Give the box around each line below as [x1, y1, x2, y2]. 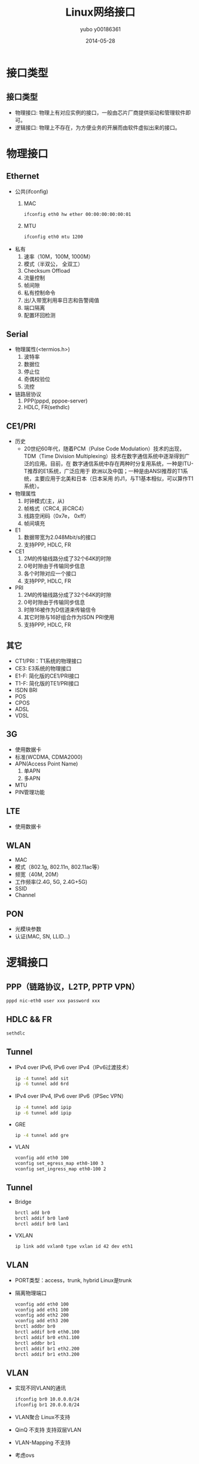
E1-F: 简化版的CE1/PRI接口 [14, 672, 79, 679]
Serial [6, 329, 29, 339]
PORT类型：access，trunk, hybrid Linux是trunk [14, 1276, 132, 1283]
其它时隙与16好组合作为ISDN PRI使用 [23, 614, 115, 621]
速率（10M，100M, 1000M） [23, 252, 94, 260]
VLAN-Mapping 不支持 [14, 1439, 71, 1446]
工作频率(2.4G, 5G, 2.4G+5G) [14, 879, 88, 886]
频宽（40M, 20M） [14, 871, 62, 878]
